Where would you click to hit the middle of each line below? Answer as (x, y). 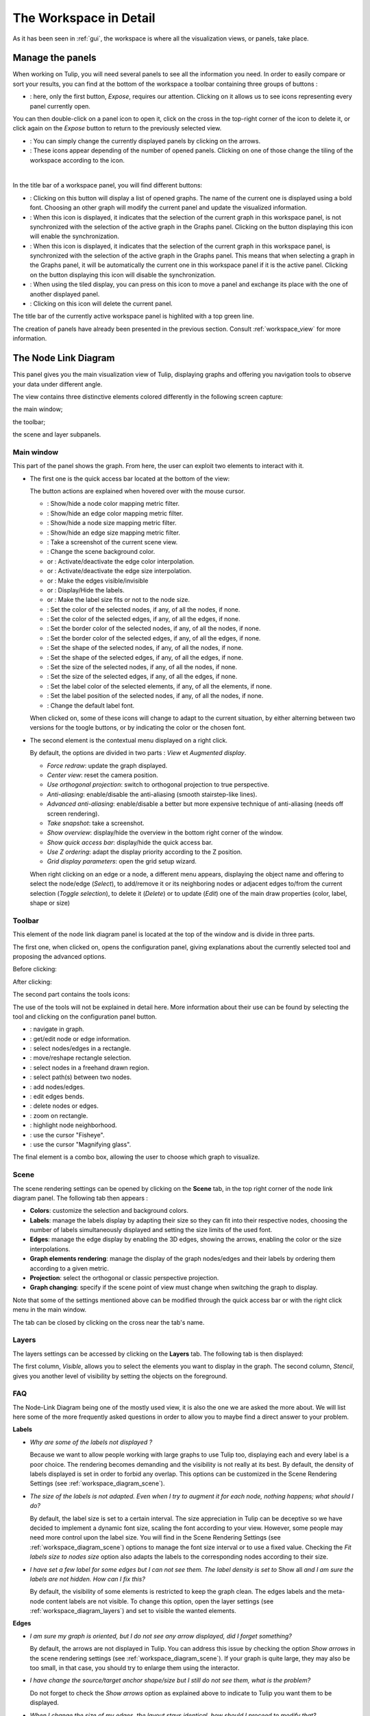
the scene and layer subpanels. (57, 434)
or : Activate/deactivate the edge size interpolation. (119, 571)
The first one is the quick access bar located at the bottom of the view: (129, 478)
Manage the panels (54, 58)
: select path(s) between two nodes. (81, 1077)
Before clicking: (35, 969)
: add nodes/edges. (57, 1087)
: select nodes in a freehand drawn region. (90, 1067)
